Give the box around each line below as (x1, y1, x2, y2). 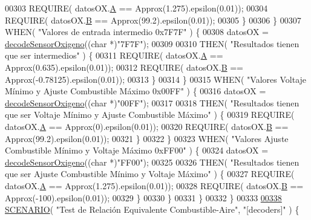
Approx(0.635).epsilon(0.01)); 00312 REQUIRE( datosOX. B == (5, 60, 244, 73)
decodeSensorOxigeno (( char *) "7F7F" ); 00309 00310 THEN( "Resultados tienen (5, 37, 300, 50)
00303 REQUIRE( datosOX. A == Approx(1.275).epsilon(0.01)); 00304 (5, 2, 268, 14)
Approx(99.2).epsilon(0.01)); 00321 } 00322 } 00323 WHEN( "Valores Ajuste (5, 132, 289, 144)
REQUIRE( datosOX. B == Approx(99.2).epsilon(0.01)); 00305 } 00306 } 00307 (5, 13, 301, 26)
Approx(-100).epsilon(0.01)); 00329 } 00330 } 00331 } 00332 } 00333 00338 (5, 191, 282, 204)
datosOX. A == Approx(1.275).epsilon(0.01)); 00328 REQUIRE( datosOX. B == (5, 179, 304, 192)
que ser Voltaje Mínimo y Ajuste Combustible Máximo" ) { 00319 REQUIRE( (5, 108, 295, 121)
